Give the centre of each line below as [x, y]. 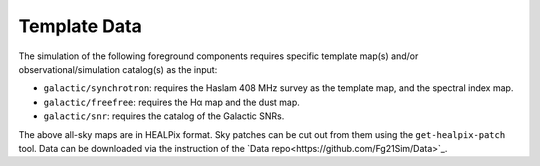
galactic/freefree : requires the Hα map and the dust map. [171, 102]
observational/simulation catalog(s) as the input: [118, 69]
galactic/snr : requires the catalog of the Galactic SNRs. [164, 116]
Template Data [80, 26]
